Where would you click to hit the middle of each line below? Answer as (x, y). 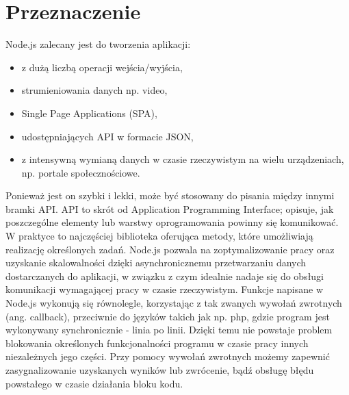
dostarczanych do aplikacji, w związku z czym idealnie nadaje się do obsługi (165, 276)
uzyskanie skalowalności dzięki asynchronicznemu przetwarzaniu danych (156, 263)
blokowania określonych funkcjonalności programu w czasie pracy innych (157, 343)
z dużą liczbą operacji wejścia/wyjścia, (102, 67)
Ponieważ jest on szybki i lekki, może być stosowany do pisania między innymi (170, 195)
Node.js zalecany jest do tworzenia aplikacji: (98, 44)
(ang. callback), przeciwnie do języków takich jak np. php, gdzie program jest (168, 316)
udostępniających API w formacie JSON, (107, 136)
